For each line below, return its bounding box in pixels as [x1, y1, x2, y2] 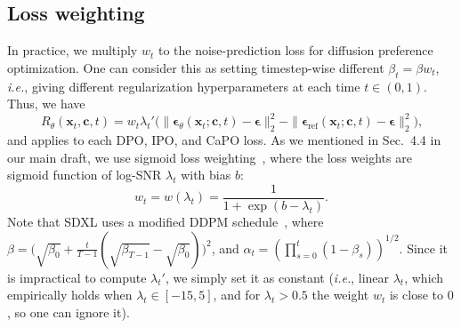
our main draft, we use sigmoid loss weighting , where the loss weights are [7, 148, 412, 166]
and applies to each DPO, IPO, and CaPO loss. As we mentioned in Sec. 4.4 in [7, 131, 441, 149]
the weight [311, 285, 369, 304]
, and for [213, 285, 261, 304]
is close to [389, 285, 443, 304]
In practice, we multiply [7, 41, 138, 60]
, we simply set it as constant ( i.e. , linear [165, 268, 390, 286]
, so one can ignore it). [7, 302, 130, 321]
